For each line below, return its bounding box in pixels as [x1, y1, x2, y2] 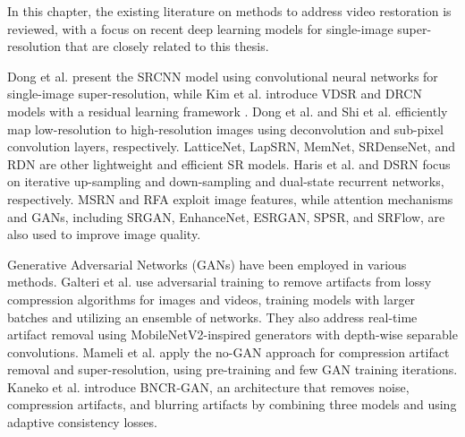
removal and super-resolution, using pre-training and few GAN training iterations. [7, 360, 458, 379]
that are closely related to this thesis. [64, 37, 269, 56]
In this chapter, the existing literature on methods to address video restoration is [7, 2, 452, 20]
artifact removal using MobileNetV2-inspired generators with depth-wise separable [7, 325, 458, 344]
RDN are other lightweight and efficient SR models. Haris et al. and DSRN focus [7, 154, 451, 173]
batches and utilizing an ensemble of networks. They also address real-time [7, 307, 418, 326]
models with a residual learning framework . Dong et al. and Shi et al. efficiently [7, 101, 448, 120]
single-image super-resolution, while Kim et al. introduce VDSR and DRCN [7, 84, 422, 103]
